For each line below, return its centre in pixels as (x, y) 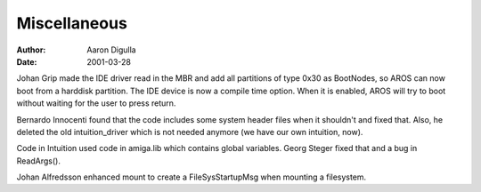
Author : (31, 50)
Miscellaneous (72, 23)
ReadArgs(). (39, 161)
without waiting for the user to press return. (96, 103)
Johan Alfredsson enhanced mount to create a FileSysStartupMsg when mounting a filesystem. (192, 177)
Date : (27, 61)
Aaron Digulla (112, 50)
